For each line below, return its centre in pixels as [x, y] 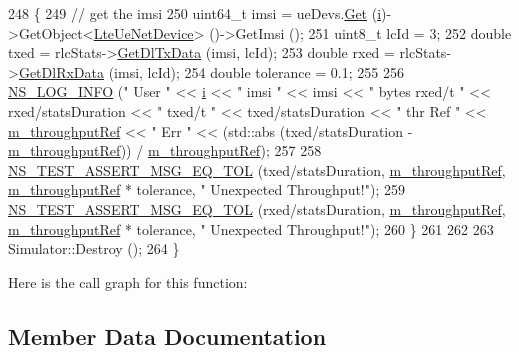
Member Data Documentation [167, 335]
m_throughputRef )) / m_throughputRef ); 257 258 [165, 150]
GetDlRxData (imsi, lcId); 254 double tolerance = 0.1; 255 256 [211, 71]
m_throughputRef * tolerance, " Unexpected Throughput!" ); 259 [207, 189]
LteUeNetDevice [143, 32]
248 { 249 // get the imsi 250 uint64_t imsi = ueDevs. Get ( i [195, 13]
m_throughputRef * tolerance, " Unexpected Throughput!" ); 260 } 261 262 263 [251, 228]
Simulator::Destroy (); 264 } [94, 248]
